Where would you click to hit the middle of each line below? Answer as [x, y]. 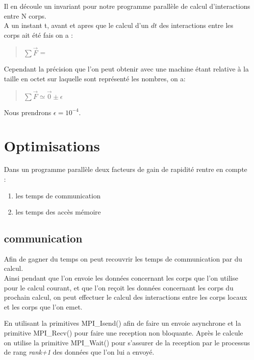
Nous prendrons [28, 112]
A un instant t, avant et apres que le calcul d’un [76, 25]
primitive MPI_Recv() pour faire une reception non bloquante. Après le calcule [124, 333]
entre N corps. [25, 15]
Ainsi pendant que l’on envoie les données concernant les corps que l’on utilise [121, 278]
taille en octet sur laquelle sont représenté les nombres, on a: [95, 78]
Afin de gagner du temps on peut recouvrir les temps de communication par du [123, 258]
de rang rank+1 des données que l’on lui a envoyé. [79, 352]
